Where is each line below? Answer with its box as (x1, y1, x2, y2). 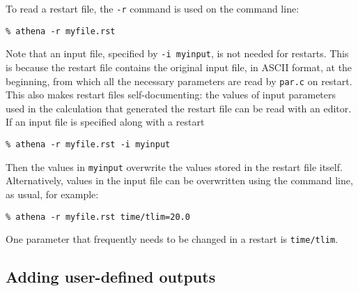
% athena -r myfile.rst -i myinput (6, 140, 171, 149)
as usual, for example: (6, 186, 99, 201)
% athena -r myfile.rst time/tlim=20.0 (6, 211, 190, 222)
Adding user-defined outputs (6, 266, 216, 288)
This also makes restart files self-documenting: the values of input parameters (6, 87, 336, 102)
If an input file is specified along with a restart (6, 114, 205, 129)
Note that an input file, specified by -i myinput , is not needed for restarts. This (6, 46, 349, 61)
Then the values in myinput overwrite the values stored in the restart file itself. (6, 159, 343, 174)
